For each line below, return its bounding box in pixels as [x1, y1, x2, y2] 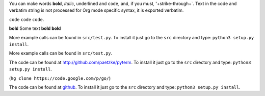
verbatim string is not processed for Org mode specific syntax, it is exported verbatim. [9, 7, 184, 13]
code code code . [9, 16, 44, 22]
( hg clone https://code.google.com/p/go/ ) [9, 75, 111, 81]
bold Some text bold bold [9, 25, 61, 31]
